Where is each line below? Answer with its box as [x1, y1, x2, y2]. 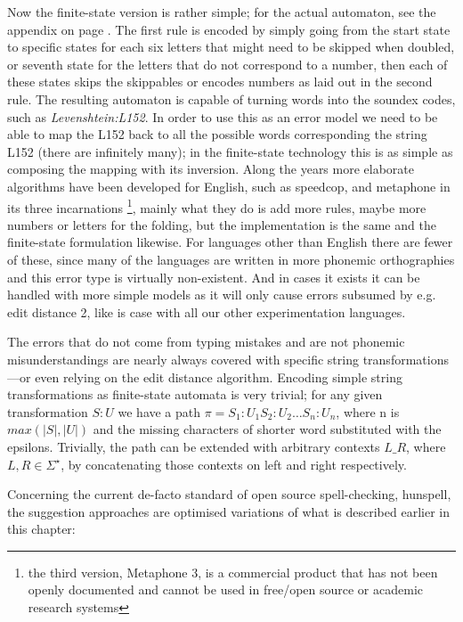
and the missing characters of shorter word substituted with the [93, 420, 442, 438]
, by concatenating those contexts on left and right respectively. [61, 454, 407, 473]
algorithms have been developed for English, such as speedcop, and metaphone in [7, 176, 451, 195]
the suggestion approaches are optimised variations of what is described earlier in [7, 502, 450, 520]
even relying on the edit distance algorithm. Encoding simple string [35, 367, 402, 386]
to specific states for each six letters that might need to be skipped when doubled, [7, 37, 455, 56]
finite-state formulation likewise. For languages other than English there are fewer [7, 233, 453, 251]
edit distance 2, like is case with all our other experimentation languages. [7, 302, 406, 321]
